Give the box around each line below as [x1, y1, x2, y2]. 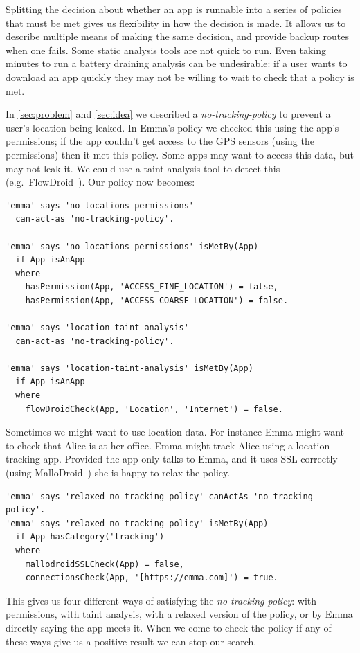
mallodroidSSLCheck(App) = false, [25, 559, 184, 569]
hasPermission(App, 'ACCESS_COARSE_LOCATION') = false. [25, 295, 289, 305]
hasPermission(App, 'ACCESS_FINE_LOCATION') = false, [25, 282, 278, 292]
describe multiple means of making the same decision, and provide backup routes [6, 29, 349, 44]
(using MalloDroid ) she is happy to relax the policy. [6, 465, 231, 479]
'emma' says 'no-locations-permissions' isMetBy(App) [6, 241, 259, 251]
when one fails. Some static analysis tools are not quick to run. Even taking [6, 42, 327, 57]
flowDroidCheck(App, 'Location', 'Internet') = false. [25, 404, 283, 414]
